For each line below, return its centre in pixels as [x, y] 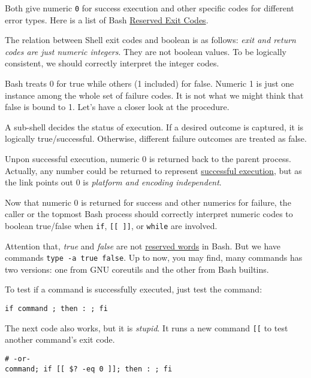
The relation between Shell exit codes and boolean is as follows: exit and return [150, 40]
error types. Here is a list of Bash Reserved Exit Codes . [107, 19]
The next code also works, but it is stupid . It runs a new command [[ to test [147, 327]
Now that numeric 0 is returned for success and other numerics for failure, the [148, 202]
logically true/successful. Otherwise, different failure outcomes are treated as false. [156, 138]
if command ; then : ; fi [56, 309]
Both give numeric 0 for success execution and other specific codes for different [150, 8]
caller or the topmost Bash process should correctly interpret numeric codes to [149, 214]
